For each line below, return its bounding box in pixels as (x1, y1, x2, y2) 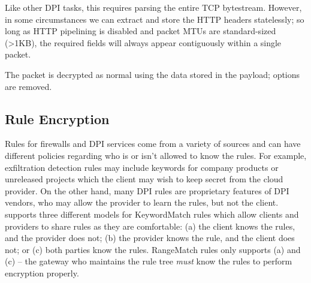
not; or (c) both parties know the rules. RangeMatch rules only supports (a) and (5, 243, 301, 255)
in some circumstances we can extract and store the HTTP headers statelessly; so (5, 13, 304, 25)
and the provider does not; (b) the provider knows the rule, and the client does (5, 231, 295, 244)
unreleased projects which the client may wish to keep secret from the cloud (5, 173, 283, 185)
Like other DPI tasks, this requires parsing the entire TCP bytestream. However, (5, 1, 302, 13)
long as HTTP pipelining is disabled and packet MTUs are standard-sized (5, 25, 276, 37)
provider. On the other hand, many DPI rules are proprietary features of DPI (5, 184, 289, 197)
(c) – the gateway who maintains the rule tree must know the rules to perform (5, 255, 292, 267)
